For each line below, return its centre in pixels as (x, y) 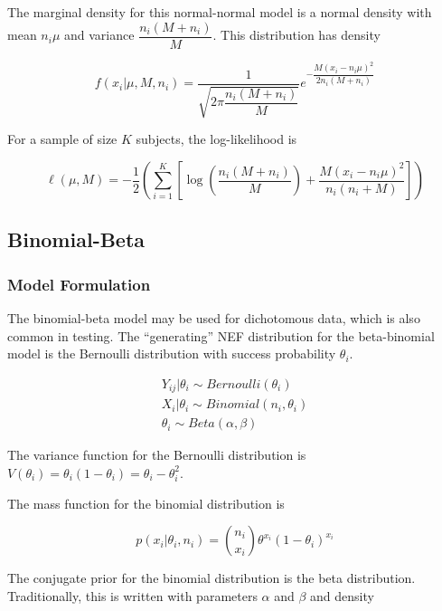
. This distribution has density (296, 35)
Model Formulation (79, 284)
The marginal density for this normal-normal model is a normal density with (220, 12)
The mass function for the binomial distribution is (146, 503)
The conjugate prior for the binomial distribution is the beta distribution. (212, 578)
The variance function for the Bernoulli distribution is (157, 455)
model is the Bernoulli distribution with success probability (172, 353)
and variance (99, 35)
